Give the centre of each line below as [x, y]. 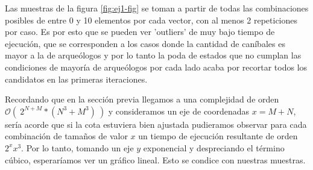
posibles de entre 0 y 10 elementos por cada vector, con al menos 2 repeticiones [151, 20]
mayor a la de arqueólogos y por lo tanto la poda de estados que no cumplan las [153, 55]
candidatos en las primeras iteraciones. [76, 79]
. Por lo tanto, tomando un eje [77, 147]
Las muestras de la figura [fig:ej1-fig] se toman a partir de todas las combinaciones [157, 8]
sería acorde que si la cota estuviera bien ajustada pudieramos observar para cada [156, 124]
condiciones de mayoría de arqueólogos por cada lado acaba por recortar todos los [156, 67]
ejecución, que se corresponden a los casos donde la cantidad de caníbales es [145, 43]
